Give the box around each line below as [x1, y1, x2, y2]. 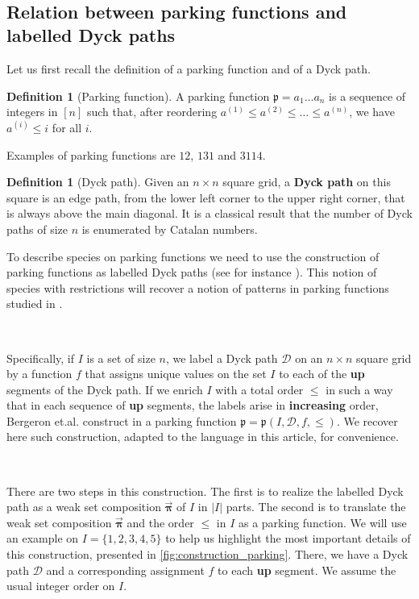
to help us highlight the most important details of [165, 530, 411, 547]
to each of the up [279, 365, 365, 382]
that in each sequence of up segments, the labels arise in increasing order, [6, 397, 379, 414]
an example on [6, 530, 79, 547]
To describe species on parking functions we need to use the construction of [6, 248, 380, 264]
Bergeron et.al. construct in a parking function [6, 412, 237, 429]
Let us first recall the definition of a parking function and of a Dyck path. [6, 60, 371, 77]
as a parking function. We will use [238, 514, 407, 530]
